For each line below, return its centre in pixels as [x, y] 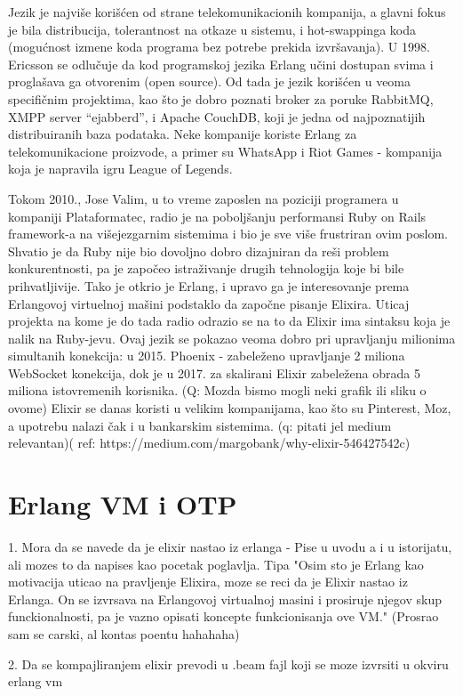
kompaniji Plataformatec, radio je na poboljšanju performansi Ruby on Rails [217, 216]
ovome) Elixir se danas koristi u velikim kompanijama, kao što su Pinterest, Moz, [230, 408]
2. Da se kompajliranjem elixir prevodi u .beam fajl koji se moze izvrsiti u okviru [228, 664]
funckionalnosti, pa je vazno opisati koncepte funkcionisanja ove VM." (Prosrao [224, 616]
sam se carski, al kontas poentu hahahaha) [124, 633]
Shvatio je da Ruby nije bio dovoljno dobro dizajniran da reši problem [199, 251]
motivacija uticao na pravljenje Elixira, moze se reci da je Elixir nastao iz [208, 582]
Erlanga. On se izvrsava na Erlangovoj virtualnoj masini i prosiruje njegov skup [225, 599]
